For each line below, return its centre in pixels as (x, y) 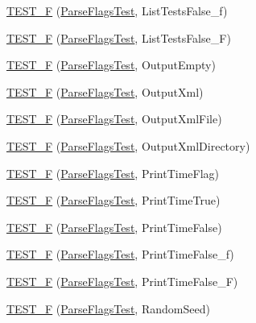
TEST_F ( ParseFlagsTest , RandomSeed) (108, 308)
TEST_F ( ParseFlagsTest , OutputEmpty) (111, 65)
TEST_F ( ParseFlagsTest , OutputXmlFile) (114, 119)
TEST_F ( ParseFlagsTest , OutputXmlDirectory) (128, 145)
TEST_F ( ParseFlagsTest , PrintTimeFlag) (113, 173)
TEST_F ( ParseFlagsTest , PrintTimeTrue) (114, 200)
